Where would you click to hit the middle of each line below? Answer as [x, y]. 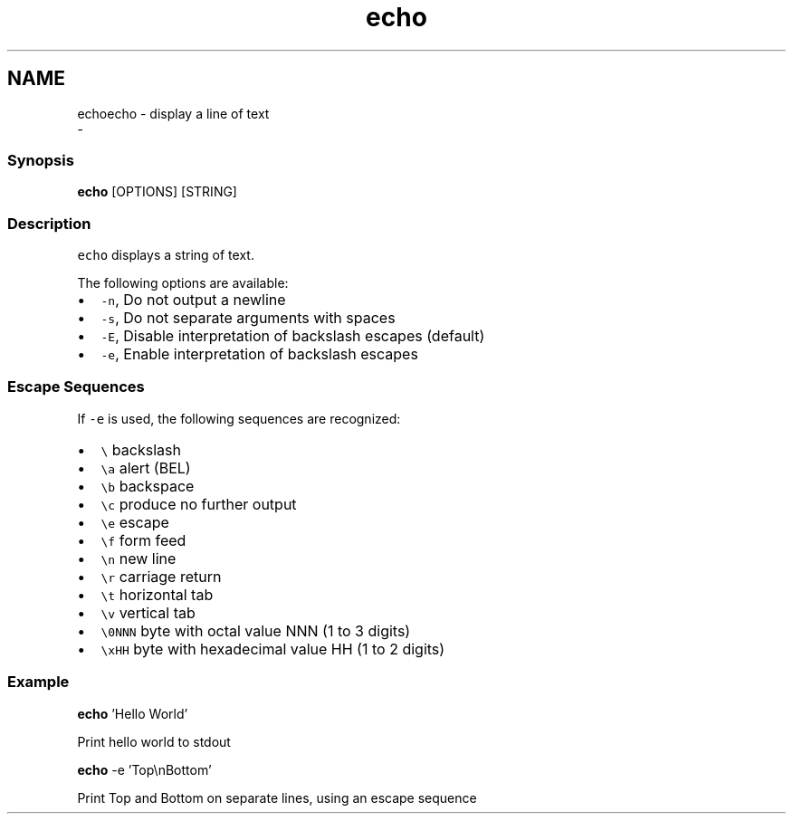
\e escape [135, 522]
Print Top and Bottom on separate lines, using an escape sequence [277, 797]
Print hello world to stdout [154, 741]
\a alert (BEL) [146, 468]
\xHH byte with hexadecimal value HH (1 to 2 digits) [273, 649]
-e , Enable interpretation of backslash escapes [259, 354]
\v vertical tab [148, 612]
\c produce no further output [199, 504]
